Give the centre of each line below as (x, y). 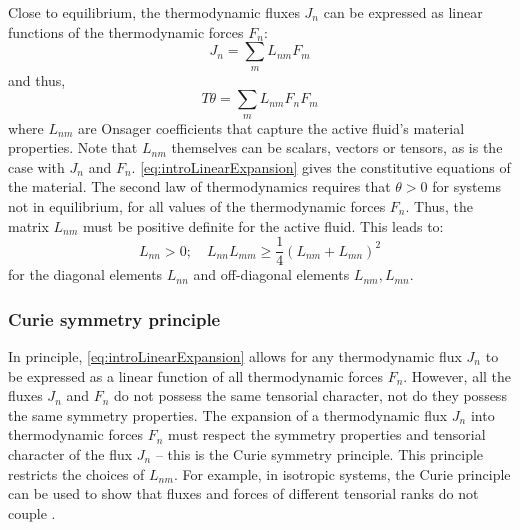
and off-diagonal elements (271, 274)
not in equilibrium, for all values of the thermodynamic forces (197, 205)
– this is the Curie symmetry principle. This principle (319, 453)
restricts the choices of (76, 473)
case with (36, 166)
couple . (32, 512)
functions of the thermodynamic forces (126, 31)
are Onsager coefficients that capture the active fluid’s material (271, 127)
